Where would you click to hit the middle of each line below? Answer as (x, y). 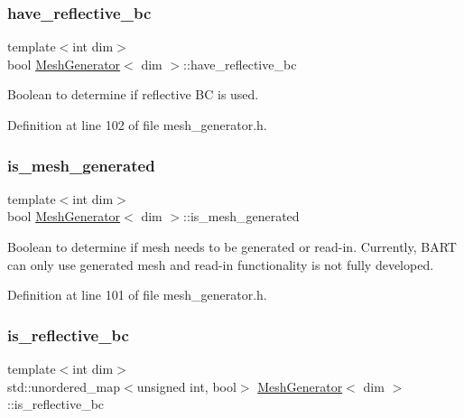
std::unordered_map (64, 386)
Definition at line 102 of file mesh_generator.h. (137, 125)
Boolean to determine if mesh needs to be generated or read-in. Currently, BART (232, 246)
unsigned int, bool (186, 386)
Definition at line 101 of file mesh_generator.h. (137, 295)
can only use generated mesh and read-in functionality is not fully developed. (221, 264)
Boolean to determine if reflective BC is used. (133, 94)
